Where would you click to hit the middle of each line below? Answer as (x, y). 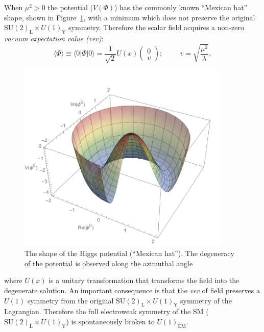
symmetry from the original (70, 300)
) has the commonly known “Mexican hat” (181, 7)
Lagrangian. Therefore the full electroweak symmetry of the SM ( (106, 311)
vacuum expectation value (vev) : (54, 38)
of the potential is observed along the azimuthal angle (109, 263)
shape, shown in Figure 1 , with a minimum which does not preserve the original (130, 17)
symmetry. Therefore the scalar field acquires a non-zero (156, 27)
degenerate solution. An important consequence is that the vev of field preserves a (132, 290)
